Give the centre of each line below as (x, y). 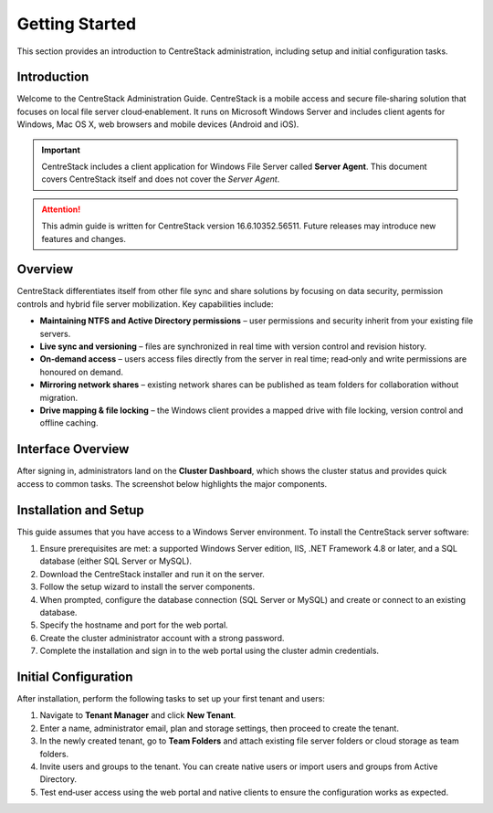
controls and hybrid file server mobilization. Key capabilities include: (145, 304)
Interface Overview (73, 449)
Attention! (61, 209)
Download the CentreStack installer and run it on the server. (152, 574)
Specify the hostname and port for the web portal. (134, 625)
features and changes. (84, 238)
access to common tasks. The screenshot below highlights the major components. (172, 483)
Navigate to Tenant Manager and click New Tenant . (138, 715)
